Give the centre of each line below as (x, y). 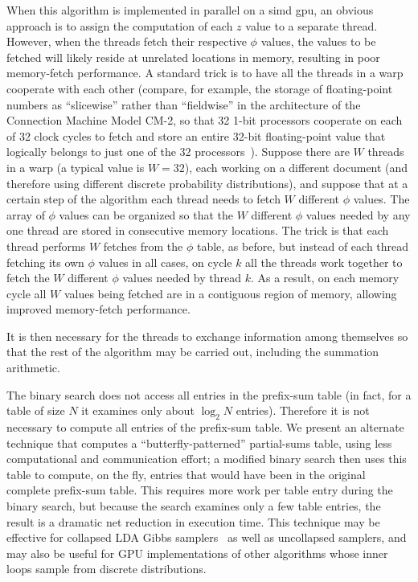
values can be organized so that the (146, 214)
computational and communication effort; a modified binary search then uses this (207, 459)
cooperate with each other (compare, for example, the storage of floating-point (200, 88)
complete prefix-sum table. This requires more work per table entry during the (200, 490)
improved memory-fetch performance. (98, 309)
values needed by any (358, 214)
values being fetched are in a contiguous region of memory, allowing (230, 293)
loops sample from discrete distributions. (107, 569)
